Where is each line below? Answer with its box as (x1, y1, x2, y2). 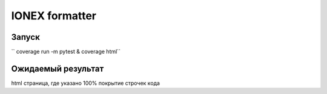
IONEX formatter (11, 9, 97, 22)
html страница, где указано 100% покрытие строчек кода (11, 79, 160, 87)
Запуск (11, 32, 41, 42)
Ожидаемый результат (11, 63, 104, 74)
